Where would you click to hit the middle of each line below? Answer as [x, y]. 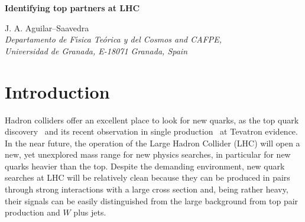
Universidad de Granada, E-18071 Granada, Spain [96, 50]
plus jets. [90, 212]
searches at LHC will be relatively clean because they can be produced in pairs [147, 177]
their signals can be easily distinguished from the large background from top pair [152, 200]
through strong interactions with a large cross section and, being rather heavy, [147, 189]
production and [33, 212]
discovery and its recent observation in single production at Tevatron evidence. [151, 131]
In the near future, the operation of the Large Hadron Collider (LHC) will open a [152, 143]
